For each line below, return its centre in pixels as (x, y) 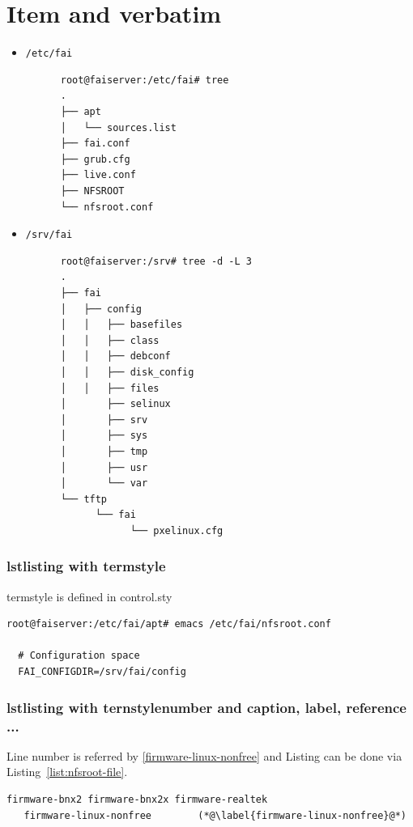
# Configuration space (79, 656)
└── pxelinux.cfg (177, 530)
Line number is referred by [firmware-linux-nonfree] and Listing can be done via (204, 755)
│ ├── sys (104, 436)
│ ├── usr (104, 467)
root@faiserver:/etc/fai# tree (145, 80)
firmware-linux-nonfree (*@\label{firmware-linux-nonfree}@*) (215, 815)
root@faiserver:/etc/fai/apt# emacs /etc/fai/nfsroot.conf (169, 624)
